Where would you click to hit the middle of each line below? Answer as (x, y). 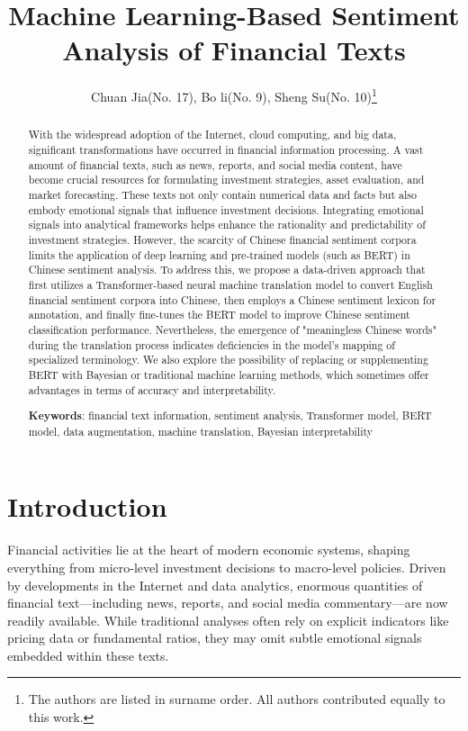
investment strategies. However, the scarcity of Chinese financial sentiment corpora (222, 239)
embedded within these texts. (88, 655)
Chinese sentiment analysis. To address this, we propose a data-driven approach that (227, 270)
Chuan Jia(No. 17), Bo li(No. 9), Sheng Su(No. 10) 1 (234, 95)
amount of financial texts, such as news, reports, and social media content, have (215, 164)
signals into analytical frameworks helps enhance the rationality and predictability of (227, 225)
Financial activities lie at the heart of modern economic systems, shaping (209, 550)
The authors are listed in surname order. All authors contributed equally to (237, 699)
